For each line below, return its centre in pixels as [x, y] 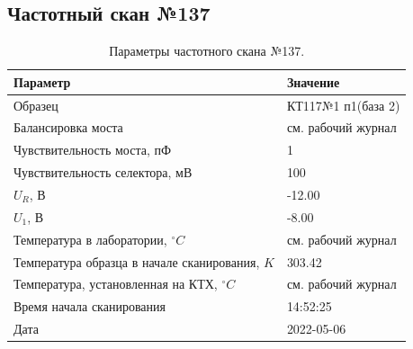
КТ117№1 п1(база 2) [343, 105]
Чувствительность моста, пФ [93, 150]
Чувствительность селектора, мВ [103, 172]
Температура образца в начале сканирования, [137, 261]
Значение [313, 81]
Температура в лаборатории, [90, 239]
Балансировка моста [68, 127]
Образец [36, 105]
